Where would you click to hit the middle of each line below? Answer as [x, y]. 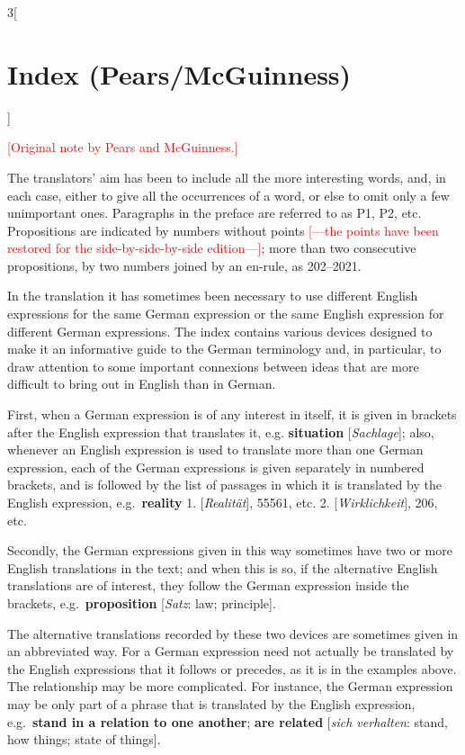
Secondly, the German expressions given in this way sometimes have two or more [230, 550]
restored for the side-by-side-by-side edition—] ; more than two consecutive [212, 248]
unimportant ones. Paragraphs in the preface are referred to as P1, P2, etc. [215, 213]
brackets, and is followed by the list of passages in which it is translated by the [224, 485]
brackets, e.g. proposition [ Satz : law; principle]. [142, 602]
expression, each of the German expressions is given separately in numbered [216, 467]
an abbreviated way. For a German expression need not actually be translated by [231, 651]
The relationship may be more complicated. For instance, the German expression [230, 686]
